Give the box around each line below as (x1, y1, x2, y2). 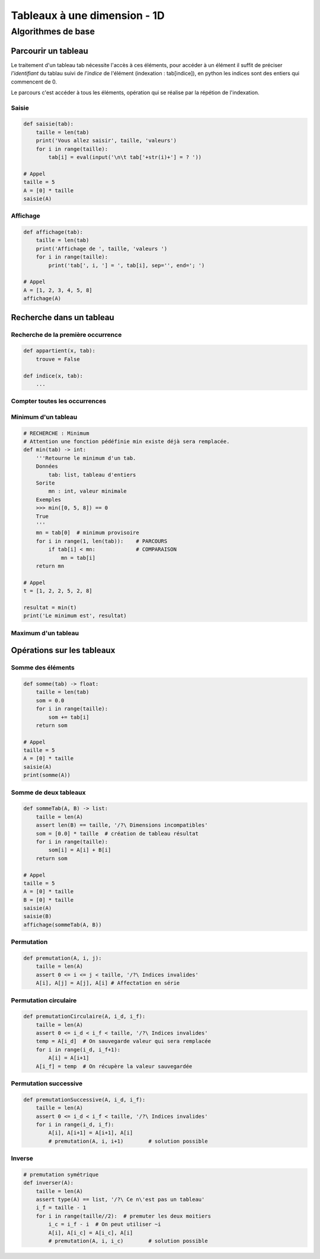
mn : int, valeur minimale (48, 488, 127, 495)
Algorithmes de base (11, 26, 95, 37)
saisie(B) (23, 913, 52, 920)
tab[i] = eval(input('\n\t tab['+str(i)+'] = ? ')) (48, 154, 202, 160)
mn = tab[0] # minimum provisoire (36, 530, 139, 536)
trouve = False (36, 356, 80, 362)
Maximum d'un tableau (11, 629, 79, 637)
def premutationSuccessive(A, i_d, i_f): (23, 1096, 146, 1103)
